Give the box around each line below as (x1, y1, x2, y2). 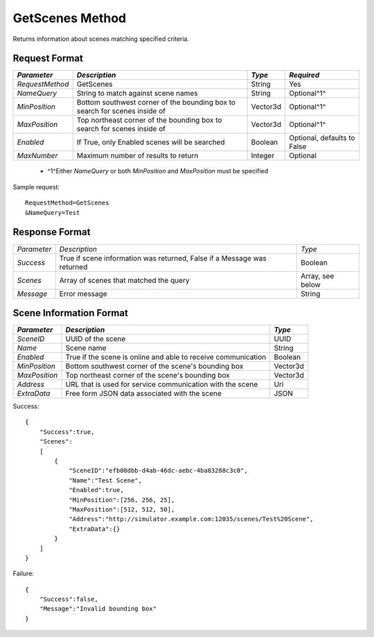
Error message (59, 288, 107, 298)
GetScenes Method (12, 10, 127, 26)
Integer (251, 151, 275, 161)
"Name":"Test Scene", (69, 476, 142, 485)
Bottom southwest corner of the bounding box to (76, 98, 235, 107)
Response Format (12, 226, 91, 238)
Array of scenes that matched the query (59, 275, 190, 285)
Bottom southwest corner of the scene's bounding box (65, 361, 244, 371)
